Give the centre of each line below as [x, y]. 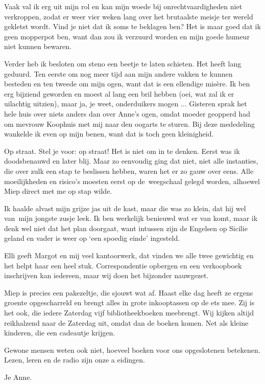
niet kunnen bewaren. [38, 46]
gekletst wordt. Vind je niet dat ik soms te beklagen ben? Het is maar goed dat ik [132, 26]
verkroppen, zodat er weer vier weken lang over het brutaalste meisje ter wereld [129, 16]
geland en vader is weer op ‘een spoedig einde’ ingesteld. [92, 238]
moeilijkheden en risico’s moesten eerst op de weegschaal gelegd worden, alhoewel [132, 181]
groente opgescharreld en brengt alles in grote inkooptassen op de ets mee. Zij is [129, 302]
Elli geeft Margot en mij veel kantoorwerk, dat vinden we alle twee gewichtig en [129, 255]
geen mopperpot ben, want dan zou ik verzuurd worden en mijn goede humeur [127, 36]
